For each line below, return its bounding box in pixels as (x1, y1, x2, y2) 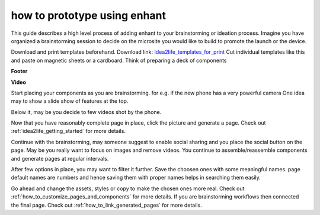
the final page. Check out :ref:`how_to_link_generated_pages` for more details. (11, 201, 202, 209)
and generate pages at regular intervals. (11, 155, 109, 162)
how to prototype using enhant (11, 9, 166, 22)
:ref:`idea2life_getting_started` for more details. (11, 128, 126, 135)
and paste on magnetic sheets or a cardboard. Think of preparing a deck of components (11, 57, 227, 64)
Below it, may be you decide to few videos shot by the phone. (11, 108, 162, 115)
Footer (11, 68, 28, 75)
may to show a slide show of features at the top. (11, 97, 129, 105)
